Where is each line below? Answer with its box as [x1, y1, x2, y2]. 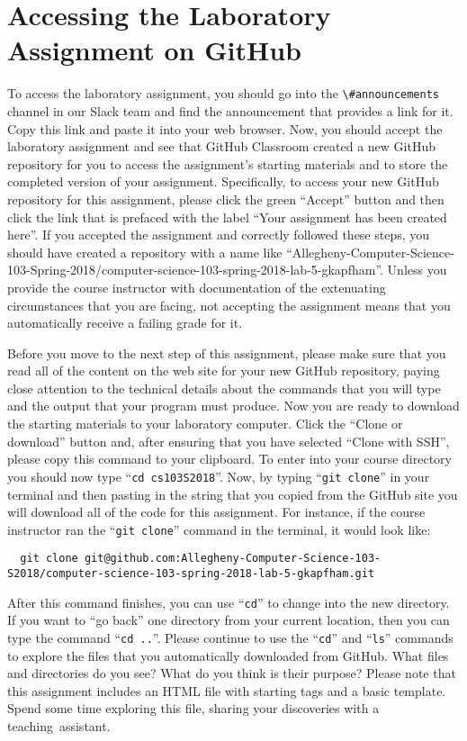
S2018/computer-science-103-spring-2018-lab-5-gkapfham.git [7, 567, 375, 580]
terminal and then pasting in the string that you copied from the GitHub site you [7, 484, 458, 503]
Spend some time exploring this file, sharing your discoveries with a [7, 699, 380, 718]
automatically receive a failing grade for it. [7, 313, 243, 332]
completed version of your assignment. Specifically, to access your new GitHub [7, 172, 439, 191]
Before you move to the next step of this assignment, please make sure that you [7, 343, 446, 362]
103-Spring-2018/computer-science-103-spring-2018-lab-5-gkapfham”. [7, 260, 383, 279]
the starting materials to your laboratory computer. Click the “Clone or [7, 414, 403, 433]
